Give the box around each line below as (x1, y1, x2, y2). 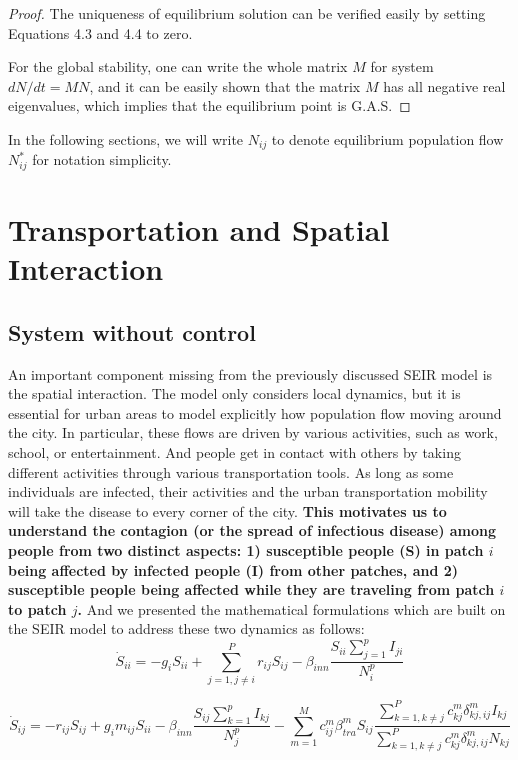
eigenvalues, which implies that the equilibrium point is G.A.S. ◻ (8, 95, 411, 116)
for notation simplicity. (32, 149, 172, 170)
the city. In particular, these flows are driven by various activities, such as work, (8, 422, 498, 443)
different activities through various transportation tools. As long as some (8, 461, 454, 482)
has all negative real (383, 75, 506, 96)
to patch (8, 598, 67, 619)
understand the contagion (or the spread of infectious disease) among (8, 520, 497, 541)
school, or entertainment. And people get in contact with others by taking (8, 442, 461, 463)
